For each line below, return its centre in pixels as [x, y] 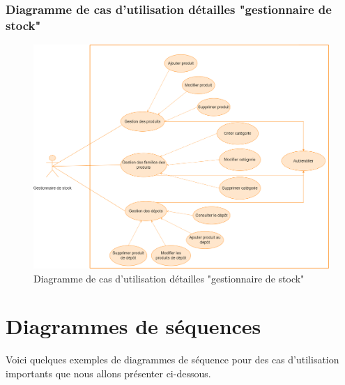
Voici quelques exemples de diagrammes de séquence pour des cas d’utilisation [172, 360]
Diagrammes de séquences [133, 326]
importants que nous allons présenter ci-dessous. [108, 373]
